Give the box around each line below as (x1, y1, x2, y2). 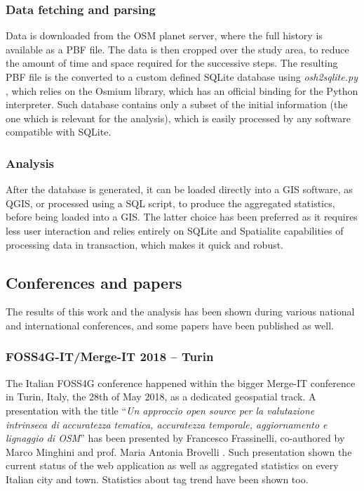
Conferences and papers (6, 271, 182, 293)
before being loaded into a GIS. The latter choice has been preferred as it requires (6, 209, 358, 224)
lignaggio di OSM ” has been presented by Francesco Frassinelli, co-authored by (6, 431, 345, 445)
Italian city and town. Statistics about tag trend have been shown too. (6, 471, 309, 486)
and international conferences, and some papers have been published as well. (6, 317, 334, 332)
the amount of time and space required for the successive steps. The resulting (6, 55, 338, 70)
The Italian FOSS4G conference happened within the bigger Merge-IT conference (6, 375, 356, 390)
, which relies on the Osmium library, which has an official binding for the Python (6, 83, 358, 98)
